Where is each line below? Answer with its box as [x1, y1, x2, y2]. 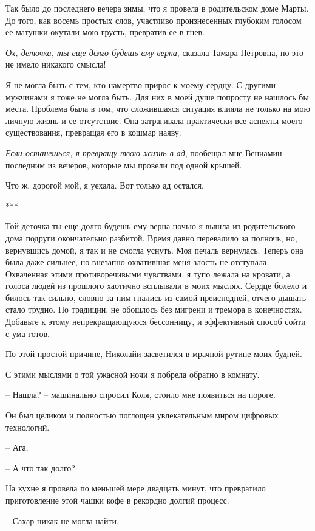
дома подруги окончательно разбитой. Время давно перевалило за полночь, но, [5, 231, 297, 244]
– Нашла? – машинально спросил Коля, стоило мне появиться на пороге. [5, 388, 276, 401]
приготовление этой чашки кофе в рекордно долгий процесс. [5, 494, 229, 506]
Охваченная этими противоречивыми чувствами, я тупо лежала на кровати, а [5, 267, 290, 280]
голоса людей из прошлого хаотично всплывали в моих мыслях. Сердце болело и [5, 279, 307, 292]
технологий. [5, 420, 50, 433]
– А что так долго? [5, 461, 75, 474]
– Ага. [5, 441, 29, 454]
